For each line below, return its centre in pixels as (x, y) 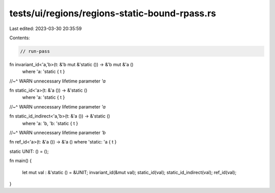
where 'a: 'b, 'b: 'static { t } (50, 123)
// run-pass (35, 51)
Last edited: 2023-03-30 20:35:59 (46, 29)
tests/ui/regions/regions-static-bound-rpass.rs (113, 13)
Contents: (20, 38)
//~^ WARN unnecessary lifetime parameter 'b (58, 133)
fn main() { (21, 161)
